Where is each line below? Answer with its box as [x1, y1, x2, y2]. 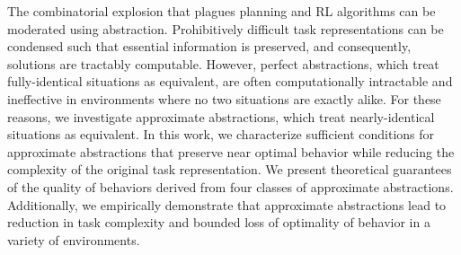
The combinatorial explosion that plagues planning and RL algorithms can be [7, 2, 436, 20]
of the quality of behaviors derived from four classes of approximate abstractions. [7, 177, 454, 196]
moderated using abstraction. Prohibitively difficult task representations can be [7, 19, 444, 38]
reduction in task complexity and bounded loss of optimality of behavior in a [7, 213, 430, 232]
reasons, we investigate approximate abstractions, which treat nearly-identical [7, 107, 435, 126]
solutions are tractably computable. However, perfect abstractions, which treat [7, 54, 439, 73]
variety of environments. [7, 230, 140, 249]
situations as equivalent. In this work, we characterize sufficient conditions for [7, 125, 435, 144]
